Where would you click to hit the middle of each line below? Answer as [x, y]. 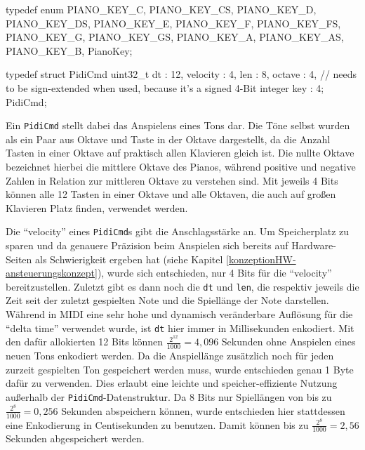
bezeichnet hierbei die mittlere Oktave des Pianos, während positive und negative [181, 166]
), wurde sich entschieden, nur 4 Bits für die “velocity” [214, 273]
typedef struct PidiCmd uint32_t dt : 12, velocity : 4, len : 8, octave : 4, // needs [181, 74]
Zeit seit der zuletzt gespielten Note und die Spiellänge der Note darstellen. [167, 300]
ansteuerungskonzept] [52, 273]
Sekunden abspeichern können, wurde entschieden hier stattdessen [203, 410]
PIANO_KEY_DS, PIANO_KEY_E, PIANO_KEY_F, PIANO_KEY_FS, [173, 23]
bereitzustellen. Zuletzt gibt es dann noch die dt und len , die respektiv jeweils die [182, 286]
